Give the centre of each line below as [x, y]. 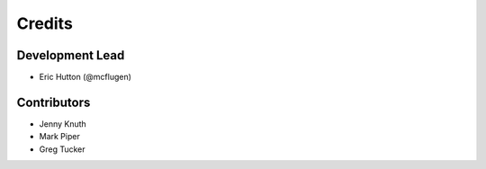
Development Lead [71, 55]
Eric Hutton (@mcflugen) [85, 77]
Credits [45, 23]
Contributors [54, 102]
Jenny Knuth [63, 124]
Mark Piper [59, 137]
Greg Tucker [62, 149]
